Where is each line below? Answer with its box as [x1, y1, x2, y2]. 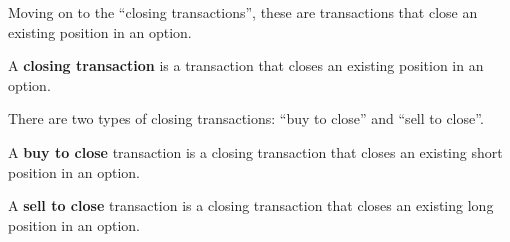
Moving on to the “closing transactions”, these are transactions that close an [8, 2, 478, 22]
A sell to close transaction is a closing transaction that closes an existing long [8, 195, 494, 216]
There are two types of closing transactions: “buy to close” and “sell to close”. [8, 108, 484, 129]
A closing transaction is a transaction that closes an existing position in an [8, 55, 484, 76]
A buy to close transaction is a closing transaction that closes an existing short [8, 141, 503, 162]
